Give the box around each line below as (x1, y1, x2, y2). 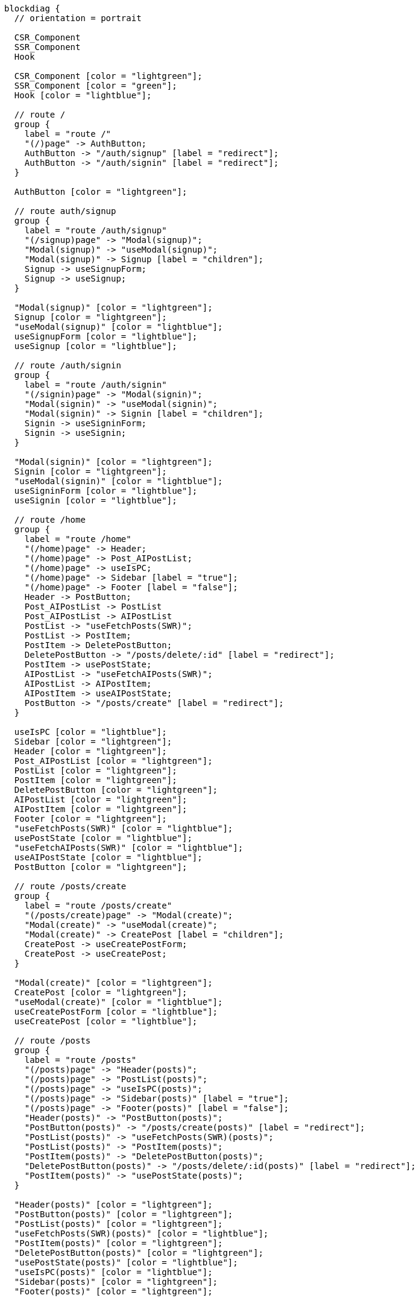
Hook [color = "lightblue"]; (14, 90, 152, 100)
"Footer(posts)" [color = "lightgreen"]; (14, 1287, 213, 1296)
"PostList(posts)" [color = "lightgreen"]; (14, 1219, 223, 1229)
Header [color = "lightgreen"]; (14, 746, 167, 756)
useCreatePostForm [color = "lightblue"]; (14, 1007, 218, 1016)
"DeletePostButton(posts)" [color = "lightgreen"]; (14, 1248, 263, 1258)
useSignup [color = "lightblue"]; (14, 341, 177, 351)
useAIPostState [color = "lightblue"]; (14, 852, 203, 862)
